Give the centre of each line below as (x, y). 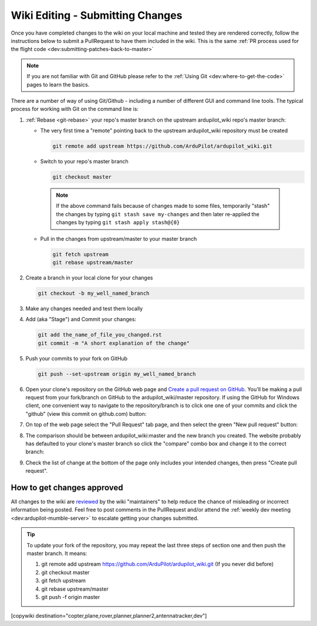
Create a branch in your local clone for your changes (89, 277)
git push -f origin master (71, 597)
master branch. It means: (57, 553)
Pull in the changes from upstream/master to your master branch (119, 238)
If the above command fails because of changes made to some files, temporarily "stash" (163, 206)
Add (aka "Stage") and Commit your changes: (81, 319)
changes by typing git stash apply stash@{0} (118, 223)
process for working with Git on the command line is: (75, 109)
